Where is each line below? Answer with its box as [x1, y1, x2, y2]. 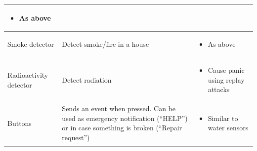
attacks [208, 84, 230, 94]
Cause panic [208, 65, 245, 75]
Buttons [7, 118, 32, 128]
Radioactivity [7, 69, 48, 80]
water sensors [208, 122, 249, 133]
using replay [208, 74, 245, 85]
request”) [62, 132, 90, 142]
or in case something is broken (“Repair [62, 122, 182, 133]
